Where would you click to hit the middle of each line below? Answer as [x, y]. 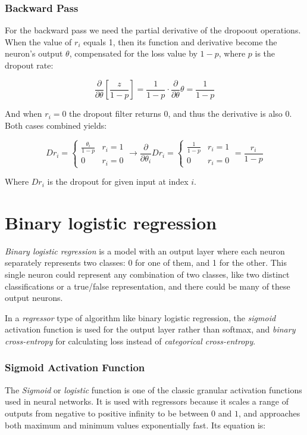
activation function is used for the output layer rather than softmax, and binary [150, 329]
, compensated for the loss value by [133, 53]
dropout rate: [29, 65]
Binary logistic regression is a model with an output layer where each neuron [145, 251]
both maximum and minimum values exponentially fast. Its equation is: [135, 425]
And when [24, 114]
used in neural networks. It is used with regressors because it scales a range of [147, 401]
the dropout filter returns [115, 114]
